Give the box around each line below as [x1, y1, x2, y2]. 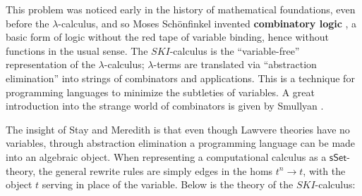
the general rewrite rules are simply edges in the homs [38, 163, 273, 178]
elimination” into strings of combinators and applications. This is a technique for [6, 70, 355, 85]
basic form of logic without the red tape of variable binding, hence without [6, 30, 329, 44]
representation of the [6, 57, 95, 72]
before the [6, 15, 49, 30]
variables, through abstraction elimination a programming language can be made [6, 136, 356, 150]
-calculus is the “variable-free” [169, 43, 300, 58]
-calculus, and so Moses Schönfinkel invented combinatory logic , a [58, 15, 357, 30]
